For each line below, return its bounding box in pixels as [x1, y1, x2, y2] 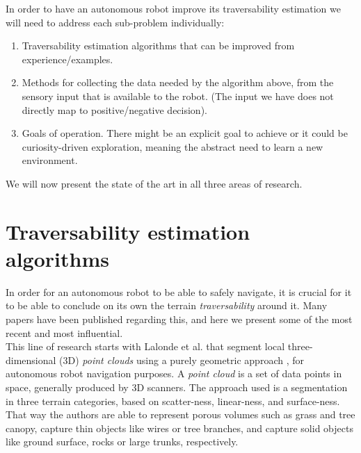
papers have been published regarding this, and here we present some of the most [6, 312, 353, 327]
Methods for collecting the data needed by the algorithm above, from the [22, 75, 334, 90]
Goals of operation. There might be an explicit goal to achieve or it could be [22, 126, 348, 140]
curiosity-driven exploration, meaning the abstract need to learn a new [22, 139, 323, 154]
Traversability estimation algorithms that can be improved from [22, 38, 295, 53]
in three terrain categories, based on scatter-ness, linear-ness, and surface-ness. [6, 393, 340, 408]
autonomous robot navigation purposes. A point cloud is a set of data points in [6, 366, 342, 381]
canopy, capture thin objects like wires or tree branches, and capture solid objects [6, 420, 353, 435]
